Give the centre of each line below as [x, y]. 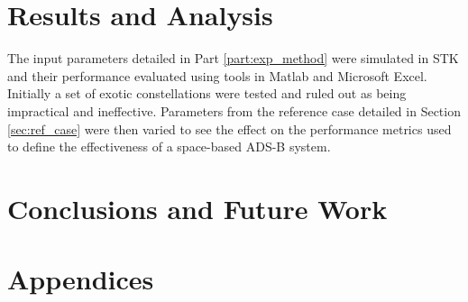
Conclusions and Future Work [197, 208]
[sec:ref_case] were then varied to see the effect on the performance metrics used [229, 128]
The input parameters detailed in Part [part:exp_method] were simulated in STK [233, 58]
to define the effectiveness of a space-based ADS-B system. [169, 146]
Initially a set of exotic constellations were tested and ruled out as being [207, 93]
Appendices [81, 279]
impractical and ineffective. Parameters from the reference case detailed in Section [234, 110]
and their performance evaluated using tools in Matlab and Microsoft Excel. [217, 75]
